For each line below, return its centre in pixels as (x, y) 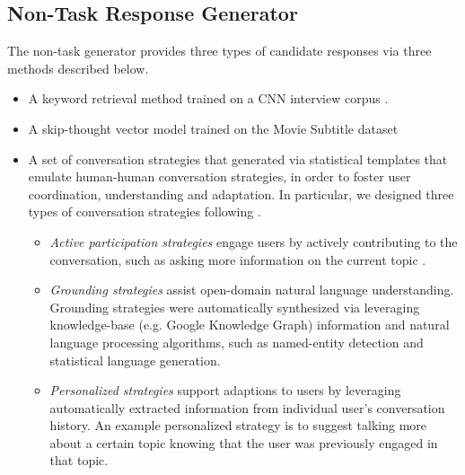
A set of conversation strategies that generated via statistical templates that (238, 158)
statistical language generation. (135, 360)
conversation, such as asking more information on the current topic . (238, 259)
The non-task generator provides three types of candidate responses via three (219, 51)
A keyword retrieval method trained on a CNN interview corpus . (208, 98)
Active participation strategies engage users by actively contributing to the (254, 241)
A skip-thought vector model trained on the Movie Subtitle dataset (213, 128)
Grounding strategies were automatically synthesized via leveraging (235, 307)
